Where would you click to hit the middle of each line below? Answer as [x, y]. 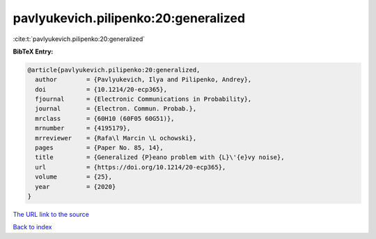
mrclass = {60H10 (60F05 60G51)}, [105, 118]
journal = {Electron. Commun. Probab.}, [116, 109]
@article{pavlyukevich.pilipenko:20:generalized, [114, 70]
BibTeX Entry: [33, 51]
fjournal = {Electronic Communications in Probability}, [143, 99]
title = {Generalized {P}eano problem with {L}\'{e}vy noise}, [160, 157]
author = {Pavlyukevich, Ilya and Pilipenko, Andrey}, [143, 80]
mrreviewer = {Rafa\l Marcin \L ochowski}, [116, 138]
